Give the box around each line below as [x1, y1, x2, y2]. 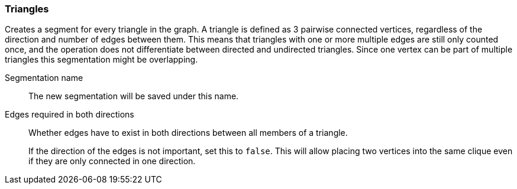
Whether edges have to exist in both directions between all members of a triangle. [28, 128, 348, 138]
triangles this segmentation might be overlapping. [5, 54, 198, 65]
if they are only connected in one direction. [28, 156, 196, 167]
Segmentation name [5, 73, 83, 83]
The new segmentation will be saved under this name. [28, 91, 239, 102]
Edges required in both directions [5, 109, 134, 120]
